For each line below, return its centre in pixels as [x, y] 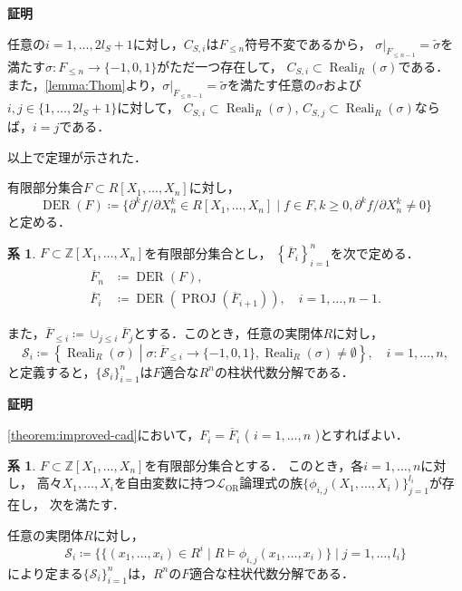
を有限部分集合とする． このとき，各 [254, 465]
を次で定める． [375, 252]
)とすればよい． [361, 435]
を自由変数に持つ [164, 483]
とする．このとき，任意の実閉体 [228, 333]
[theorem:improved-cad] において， [104, 435]
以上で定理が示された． [77, 156]
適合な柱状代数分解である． [272, 572]
